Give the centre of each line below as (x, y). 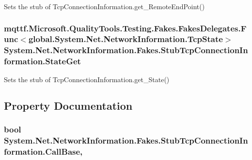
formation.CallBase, (43, 151)
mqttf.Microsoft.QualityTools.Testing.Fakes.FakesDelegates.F (125, 28)
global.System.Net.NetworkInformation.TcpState (126, 39)
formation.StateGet (42, 61)
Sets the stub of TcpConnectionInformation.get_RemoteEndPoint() (104, 6)
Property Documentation (68, 105)
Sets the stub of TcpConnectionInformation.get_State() (87, 79)
